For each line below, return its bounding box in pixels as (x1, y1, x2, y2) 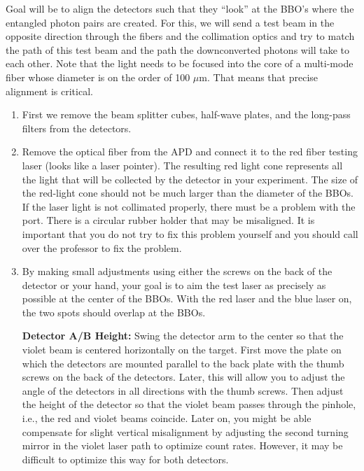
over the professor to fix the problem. (22, 240, 182, 255)
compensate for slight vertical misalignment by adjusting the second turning (22, 424, 349, 439)
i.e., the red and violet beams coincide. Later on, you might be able (22, 411, 311, 426)
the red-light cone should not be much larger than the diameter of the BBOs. (22, 185, 353, 200)
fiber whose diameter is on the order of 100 (6, 69, 190, 84)
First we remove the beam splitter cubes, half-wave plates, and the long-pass (22, 107, 351, 122)
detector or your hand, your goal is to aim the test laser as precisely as (22, 277, 326, 292)
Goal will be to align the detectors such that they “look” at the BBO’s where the (6, 1, 354, 15)
